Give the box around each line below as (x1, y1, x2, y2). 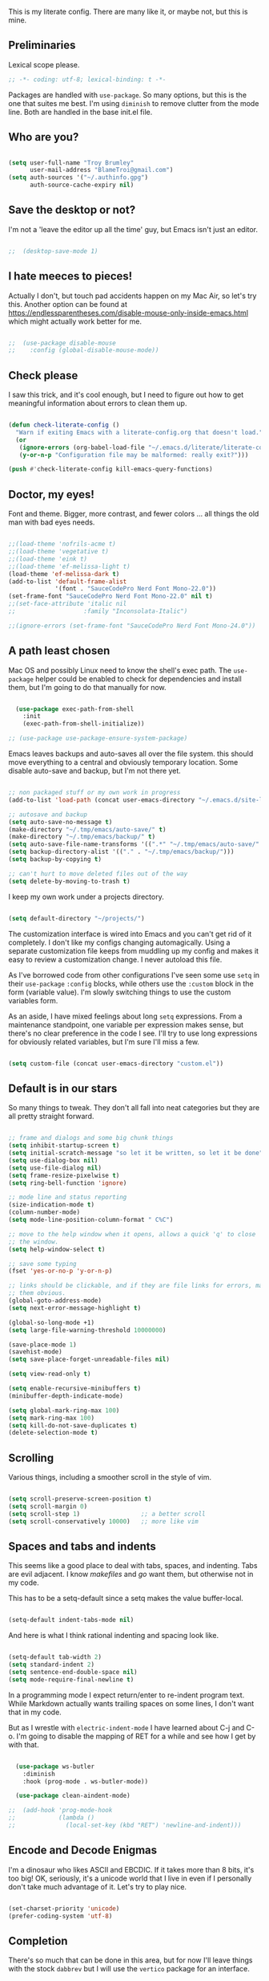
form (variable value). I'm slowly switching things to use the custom (8, 987, 231, 997)
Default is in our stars (8, 1081, 118, 1095)
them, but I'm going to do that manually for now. (8, 682, 167, 692)
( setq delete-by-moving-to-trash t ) (8, 877, 130, 885)
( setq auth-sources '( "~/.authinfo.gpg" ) (8, 174, 149, 182)
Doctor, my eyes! (8, 488, 94, 501)
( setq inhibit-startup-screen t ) (8, 1142, 120, 1150)
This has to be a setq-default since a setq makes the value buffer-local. (8, 1594, 244, 1603)
